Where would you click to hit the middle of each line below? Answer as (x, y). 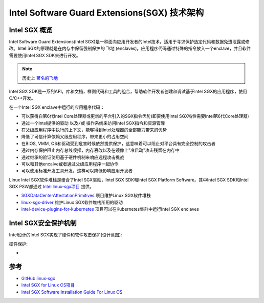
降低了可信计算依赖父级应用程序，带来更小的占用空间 (75, 137)
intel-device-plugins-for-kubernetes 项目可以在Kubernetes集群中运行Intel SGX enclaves (110, 209)
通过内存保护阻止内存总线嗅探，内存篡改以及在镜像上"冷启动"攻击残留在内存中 (100, 150)
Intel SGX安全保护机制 (43, 223)
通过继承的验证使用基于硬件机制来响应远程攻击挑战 (73, 157)
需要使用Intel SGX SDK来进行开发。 (45, 55)
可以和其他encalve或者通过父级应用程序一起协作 (70, 164)
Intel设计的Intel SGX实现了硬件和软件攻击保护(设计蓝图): (66, 235)
